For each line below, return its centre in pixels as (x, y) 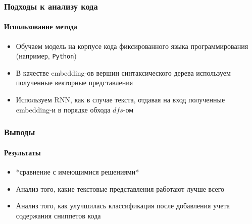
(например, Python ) (46, 56)
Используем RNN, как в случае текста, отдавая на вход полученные (120, 100)
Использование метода (41, 26)
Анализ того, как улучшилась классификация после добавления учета (123, 206)
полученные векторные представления (74, 82)
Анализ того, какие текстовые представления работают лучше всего (120, 188)
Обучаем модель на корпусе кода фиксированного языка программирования (132, 46)
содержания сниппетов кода (58, 215)
